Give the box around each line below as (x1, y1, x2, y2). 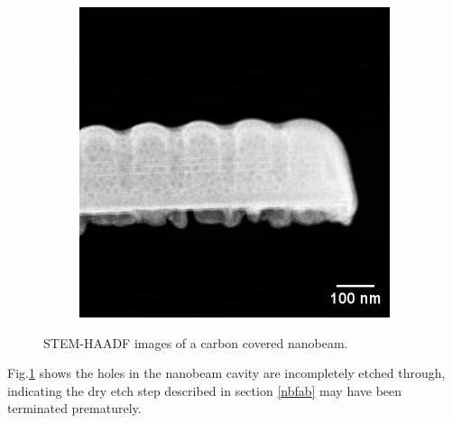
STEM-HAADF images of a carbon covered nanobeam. (43, 333, 348, 352)
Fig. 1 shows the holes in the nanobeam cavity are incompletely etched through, (7, 363, 446, 382)
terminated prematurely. (7, 399, 142, 418)
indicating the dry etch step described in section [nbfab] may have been (7, 381, 402, 400)
